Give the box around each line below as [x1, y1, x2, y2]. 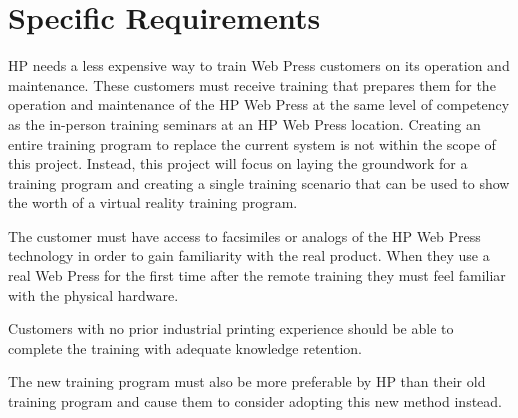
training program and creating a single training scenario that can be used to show [8, 172, 510, 193]
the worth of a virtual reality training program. [8, 192, 298, 213]
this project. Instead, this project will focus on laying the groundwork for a [8, 153, 468, 174]
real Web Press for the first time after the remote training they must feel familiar [8, 265, 506, 286]
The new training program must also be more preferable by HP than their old [8, 371, 486, 392]
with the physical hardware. [8, 284, 179, 305]
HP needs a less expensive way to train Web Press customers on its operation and [8, 55, 510, 76]
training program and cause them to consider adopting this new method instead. [8, 391, 502, 412]
